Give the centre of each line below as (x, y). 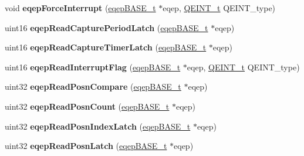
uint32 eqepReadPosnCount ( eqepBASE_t (87, 106)
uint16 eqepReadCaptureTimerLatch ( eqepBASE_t (106, 47)
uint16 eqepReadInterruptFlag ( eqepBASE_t (93, 67)
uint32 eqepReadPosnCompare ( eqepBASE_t (93, 87)
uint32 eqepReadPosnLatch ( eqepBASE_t (86, 146)
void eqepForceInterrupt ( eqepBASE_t (80, 8)
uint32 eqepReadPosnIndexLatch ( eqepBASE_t (98, 126)
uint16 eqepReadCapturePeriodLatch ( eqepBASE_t (107, 27)
